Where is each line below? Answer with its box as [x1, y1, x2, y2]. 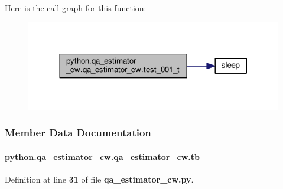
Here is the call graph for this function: [5, 2, 147, 14]
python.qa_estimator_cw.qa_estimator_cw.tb [5, 150, 200, 162]
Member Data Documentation [5, 125, 151, 140]
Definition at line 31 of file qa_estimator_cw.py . [5, 173, 194, 185]
